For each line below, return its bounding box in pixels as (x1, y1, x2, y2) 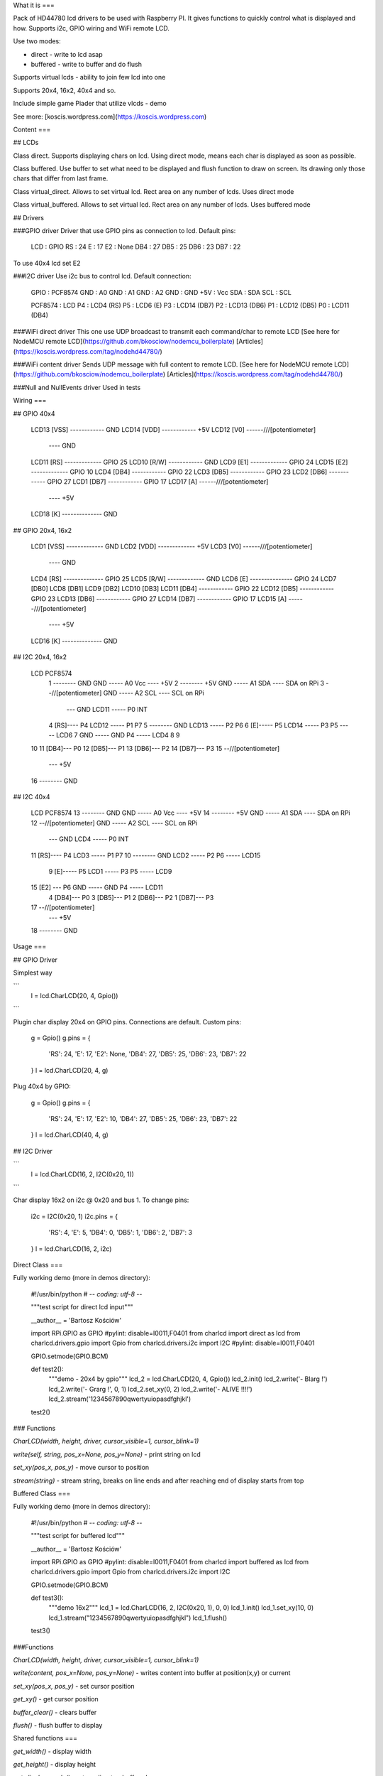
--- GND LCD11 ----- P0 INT (66, 705, 148, 713)
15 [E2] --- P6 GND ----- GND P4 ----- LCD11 (30, 883, 163, 892)
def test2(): (30, 1365, 64, 1374)
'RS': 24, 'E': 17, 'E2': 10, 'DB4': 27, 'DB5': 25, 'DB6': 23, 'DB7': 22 (48, 1115, 238, 1123)
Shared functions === (13, 1734, 78, 1743)
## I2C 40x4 (13, 793, 50, 801)
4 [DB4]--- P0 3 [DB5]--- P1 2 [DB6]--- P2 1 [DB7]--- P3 (48, 893, 214, 901)
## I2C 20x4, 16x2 (13, 653, 67, 661)
